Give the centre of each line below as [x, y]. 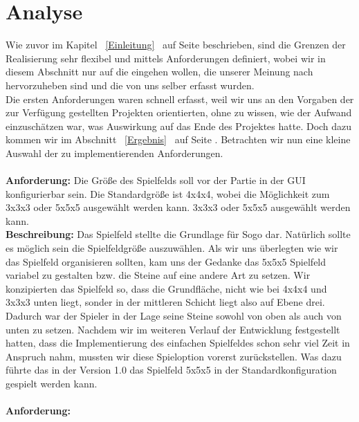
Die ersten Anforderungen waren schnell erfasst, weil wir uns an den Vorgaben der [180, 99]
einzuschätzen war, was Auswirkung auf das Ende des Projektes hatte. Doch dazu [179, 126]
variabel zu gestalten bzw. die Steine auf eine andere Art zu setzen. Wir [158, 275]
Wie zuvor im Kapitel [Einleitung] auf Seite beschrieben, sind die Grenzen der [176, 45]
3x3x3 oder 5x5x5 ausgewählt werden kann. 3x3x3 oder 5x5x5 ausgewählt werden [178, 207]
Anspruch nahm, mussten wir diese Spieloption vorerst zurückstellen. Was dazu [174, 356]
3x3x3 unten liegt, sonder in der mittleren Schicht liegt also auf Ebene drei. [165, 302]
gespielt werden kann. [52, 383]
